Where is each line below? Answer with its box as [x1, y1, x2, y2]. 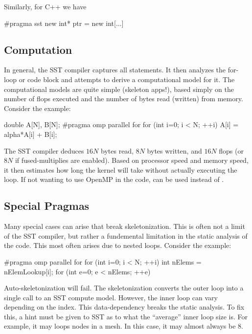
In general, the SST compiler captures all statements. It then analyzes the [4, 65, 226, 75]
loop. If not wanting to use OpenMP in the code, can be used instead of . [4, 174, 224, 184]
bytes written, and [147, 145, 202, 156]
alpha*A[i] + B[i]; [4, 129, 57, 139]
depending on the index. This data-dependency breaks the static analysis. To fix [4, 302, 245, 312]
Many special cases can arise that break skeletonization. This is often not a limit [4, 221, 245, 231]
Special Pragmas [4, 198, 90, 213]
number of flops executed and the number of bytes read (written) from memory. [4, 93, 243, 104]
